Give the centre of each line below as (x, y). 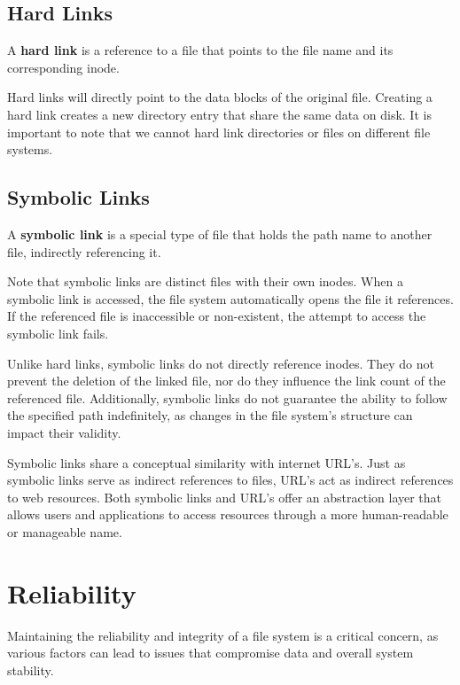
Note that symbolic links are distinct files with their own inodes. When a (205, 281)
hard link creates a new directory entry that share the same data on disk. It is (219, 114)
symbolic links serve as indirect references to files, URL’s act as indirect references (230, 480)
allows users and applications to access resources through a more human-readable (228, 514)
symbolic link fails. (58, 333)
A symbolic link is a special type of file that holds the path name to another (220, 234)
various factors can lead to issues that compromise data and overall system (211, 653)
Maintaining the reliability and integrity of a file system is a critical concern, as (223, 635)
